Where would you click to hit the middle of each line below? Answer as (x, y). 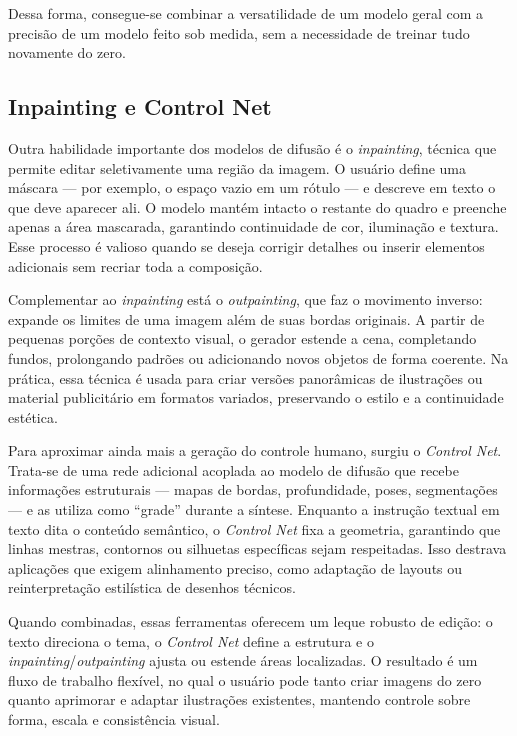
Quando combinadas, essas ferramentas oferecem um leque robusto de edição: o (250, 621)
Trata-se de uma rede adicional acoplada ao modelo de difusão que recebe (233, 469)
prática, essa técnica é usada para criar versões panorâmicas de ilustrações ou (245, 377)
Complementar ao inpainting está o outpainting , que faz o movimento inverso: (245, 299)
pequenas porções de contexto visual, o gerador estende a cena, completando (242, 338)
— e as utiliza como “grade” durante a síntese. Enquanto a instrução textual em (254, 509)
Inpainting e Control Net (140, 106)
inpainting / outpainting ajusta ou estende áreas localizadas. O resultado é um (243, 660)
